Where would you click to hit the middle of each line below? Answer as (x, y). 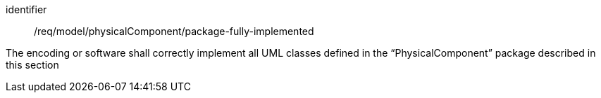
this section (32, 65)
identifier (26, 9)
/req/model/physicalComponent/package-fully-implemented (174, 31)
